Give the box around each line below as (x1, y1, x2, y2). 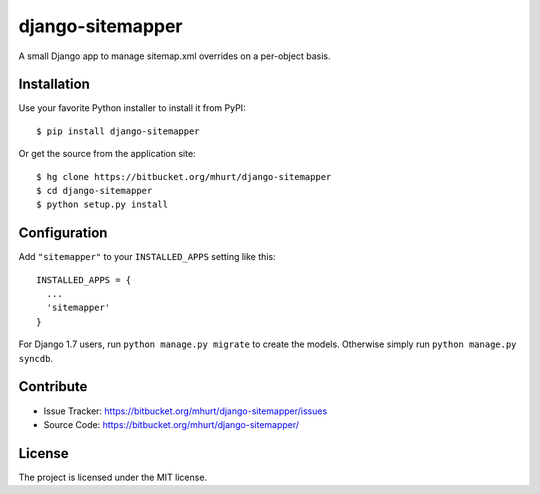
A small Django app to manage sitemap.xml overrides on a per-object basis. (18, 50, 331, 62)
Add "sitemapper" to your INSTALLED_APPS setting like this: (18, 251, 276, 263)
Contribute (18, 378, 88, 395)
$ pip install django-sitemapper (36, 125, 200, 137)
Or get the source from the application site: (18, 148, 196, 160)
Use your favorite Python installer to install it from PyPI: (18, 102, 246, 114)
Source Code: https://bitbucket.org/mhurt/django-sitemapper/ (43, 418, 300, 430)
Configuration (18, 225, 108, 242)
